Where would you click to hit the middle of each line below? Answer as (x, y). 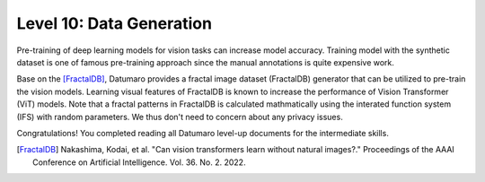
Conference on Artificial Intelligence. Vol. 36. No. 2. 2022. (139, 162)
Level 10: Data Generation (115, 23)
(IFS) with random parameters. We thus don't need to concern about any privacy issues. (180, 117)
